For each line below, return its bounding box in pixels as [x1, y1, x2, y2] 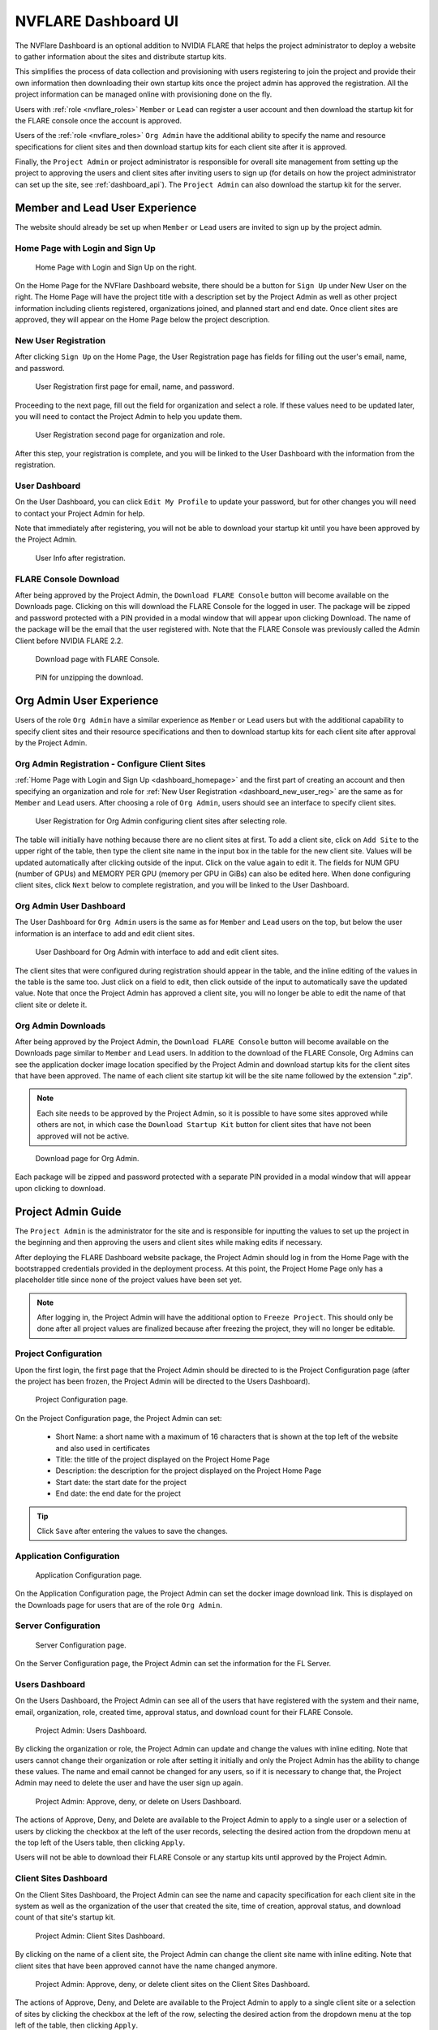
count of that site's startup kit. [15, 1912, 116, 1922]
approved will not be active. [36, 1131, 130, 1141]
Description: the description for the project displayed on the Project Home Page [55, 1466, 322, 1475]
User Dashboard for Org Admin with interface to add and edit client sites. [35, 947, 279, 957]
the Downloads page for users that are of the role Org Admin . [15, 1600, 223, 1609]
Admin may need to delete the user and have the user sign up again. [15, 1778, 243, 1788]
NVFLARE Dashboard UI [15, 12, 178, 30]
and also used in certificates [55, 1443, 150, 1453]
